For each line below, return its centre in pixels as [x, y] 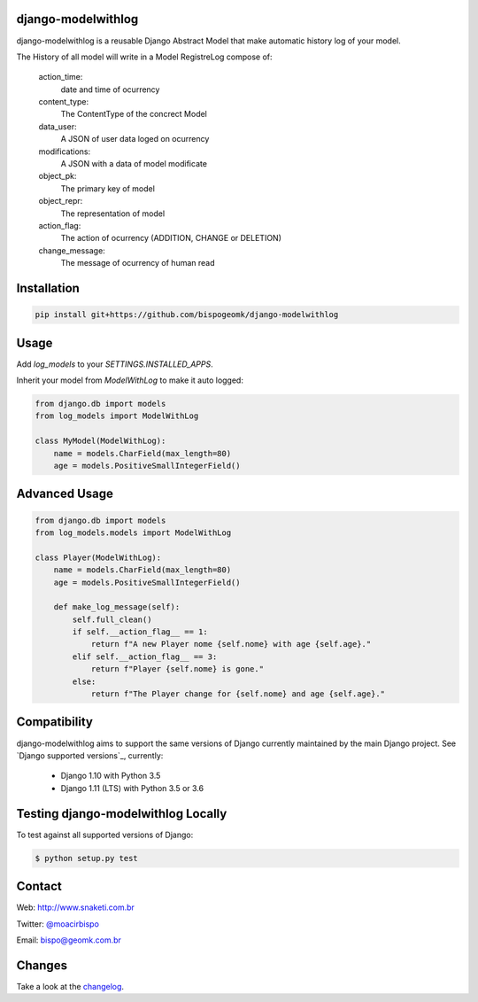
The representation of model [113, 214]
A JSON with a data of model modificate [134, 164]
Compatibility [54, 722]
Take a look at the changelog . [70, 986]
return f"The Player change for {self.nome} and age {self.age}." [238, 694]
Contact [39, 886]
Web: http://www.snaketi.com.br [75, 907]
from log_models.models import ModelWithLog [133, 532]
